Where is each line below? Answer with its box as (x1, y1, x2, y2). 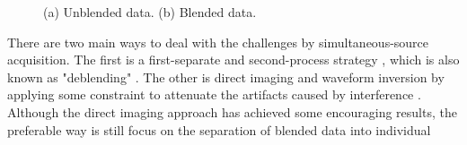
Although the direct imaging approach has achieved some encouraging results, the (7, 102, 457, 121)
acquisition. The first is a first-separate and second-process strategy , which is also (7, 50, 460, 69)
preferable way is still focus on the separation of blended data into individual (7, 120, 431, 139)
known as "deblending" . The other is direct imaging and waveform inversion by (7, 67, 445, 86)
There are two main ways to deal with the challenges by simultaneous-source (7, 32, 429, 51)
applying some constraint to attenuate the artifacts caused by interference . (7, 85, 421, 104)
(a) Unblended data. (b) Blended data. (43, 3, 257, 21)
